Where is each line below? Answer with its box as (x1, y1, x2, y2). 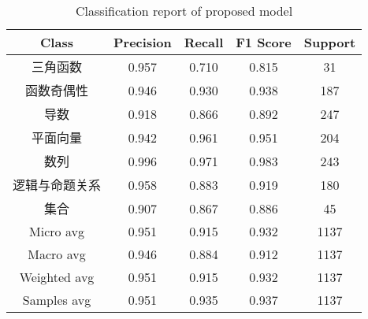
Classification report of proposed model (76, 2, 293, 20)
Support (303, 33, 356, 51)
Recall (184, 33, 224, 51)
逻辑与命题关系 (13, 176, 102, 194)
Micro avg (29, 222, 84, 240)
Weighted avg (19, 268, 95, 286)
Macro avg (28, 245, 86, 263)
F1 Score (236, 33, 292, 51)
